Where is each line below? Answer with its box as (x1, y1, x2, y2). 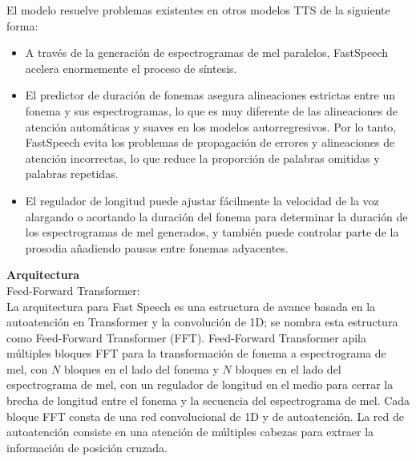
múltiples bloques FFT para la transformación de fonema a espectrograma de (6, 345, 386, 362)
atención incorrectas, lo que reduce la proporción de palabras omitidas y (25, 149, 380, 166)
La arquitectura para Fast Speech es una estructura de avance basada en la (6, 297, 376, 314)
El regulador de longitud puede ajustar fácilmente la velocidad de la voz (25, 192, 379, 208)
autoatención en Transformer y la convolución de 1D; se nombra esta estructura (6, 313, 398, 330)
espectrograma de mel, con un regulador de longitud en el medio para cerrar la (6, 376, 394, 393)
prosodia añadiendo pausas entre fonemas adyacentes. (25, 239, 289, 256)
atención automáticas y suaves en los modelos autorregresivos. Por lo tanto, (25, 118, 397, 135)
